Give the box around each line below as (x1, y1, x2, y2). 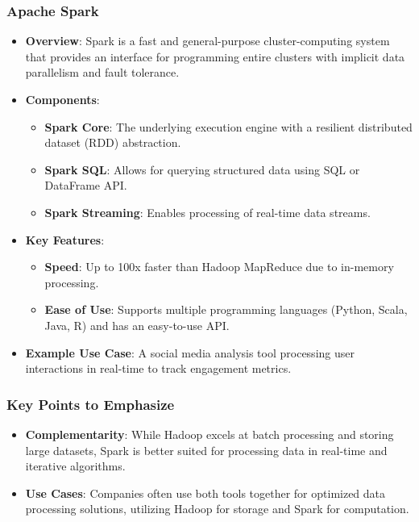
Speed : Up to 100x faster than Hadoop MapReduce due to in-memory (44, 258, 394, 275)
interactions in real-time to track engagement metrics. (25, 360, 292, 377)
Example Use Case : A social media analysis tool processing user (25, 344, 355, 361)
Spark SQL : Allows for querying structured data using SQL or (44, 161, 360, 177)
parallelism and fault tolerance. (25, 64, 180, 81)
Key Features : (25, 231, 105, 248)
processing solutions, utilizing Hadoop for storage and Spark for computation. (25, 500, 409, 517)
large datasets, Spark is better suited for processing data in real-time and (25, 441, 388, 458)
